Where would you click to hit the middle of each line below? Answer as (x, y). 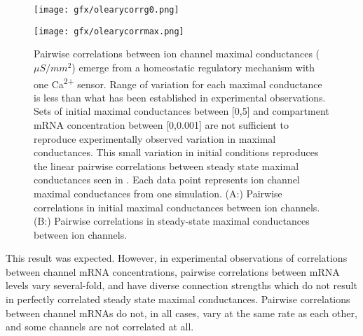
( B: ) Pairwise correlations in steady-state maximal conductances (172, 221)
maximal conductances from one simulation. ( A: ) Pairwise (158, 193)
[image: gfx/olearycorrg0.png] (107, 10)
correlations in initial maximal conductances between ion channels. (177, 207)
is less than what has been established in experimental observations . (180, 97)
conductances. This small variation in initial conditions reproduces (176, 152)
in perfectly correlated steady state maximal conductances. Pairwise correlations (178, 299)
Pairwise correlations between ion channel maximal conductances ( (177, 54)
